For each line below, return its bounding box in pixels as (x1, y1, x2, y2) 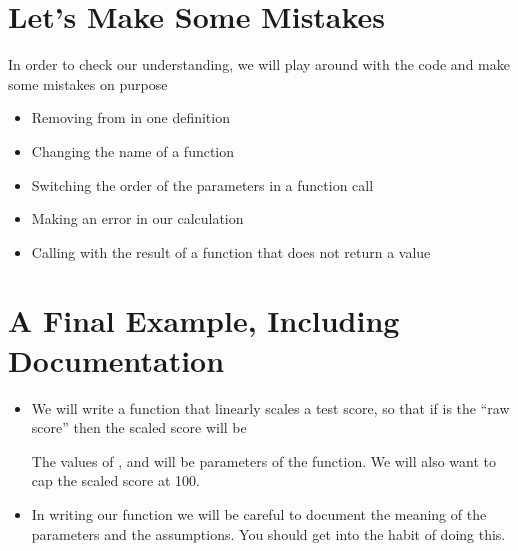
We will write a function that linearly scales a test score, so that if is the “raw (31, 397, 510, 418)
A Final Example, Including (8, 300, 400, 341)
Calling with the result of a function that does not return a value (31, 241, 431, 262)
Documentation (8, 339, 225, 380)
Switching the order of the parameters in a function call (31, 174, 374, 195)
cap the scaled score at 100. (31, 470, 200, 491)
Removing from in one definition (31, 107, 230, 128)
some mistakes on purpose (8, 73, 168, 94)
